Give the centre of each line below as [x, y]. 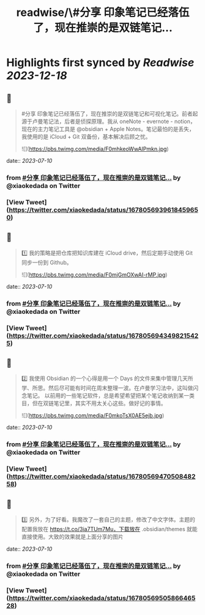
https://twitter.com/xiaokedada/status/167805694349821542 [104, 335]
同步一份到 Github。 [47, 262]
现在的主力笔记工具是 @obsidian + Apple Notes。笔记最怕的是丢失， [108, 129]
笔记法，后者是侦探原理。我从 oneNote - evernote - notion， [119, 121]
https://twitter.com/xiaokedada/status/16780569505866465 [102, 598]
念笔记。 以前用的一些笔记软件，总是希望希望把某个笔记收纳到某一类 [108, 396]
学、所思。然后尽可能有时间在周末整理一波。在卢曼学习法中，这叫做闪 [110, 388]
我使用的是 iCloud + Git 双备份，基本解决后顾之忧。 [86, 136]
